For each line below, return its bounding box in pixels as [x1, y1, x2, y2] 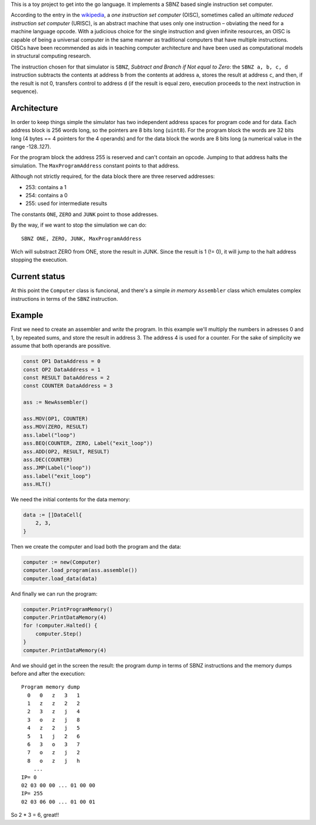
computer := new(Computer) [23, 559, 101, 565]
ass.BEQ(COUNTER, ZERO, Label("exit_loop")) [23, 440, 153, 447]
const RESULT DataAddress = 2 [23, 375, 110, 381]
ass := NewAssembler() [23, 399, 88, 406]
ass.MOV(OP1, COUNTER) [23, 415, 88, 422]
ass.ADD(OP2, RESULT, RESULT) [23, 448, 110, 455]
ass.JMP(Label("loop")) [23, 464, 92, 471]
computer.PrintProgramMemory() [23, 606, 114, 612]
